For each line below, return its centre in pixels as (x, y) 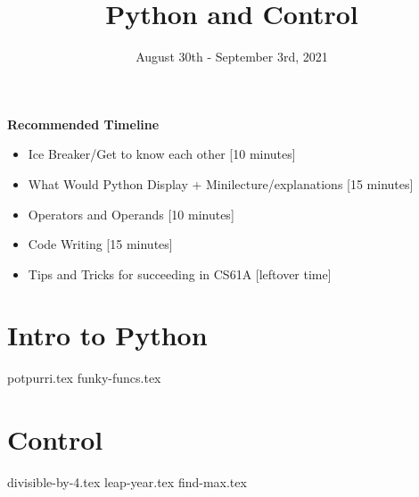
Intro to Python (107, 335)
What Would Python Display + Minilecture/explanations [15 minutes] (221, 183)
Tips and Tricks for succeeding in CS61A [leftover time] (180, 273)
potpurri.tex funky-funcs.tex (84, 378)
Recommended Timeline (83, 124)
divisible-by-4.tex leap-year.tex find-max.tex (127, 482)
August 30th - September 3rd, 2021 (232, 57)
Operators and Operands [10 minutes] (131, 214)
